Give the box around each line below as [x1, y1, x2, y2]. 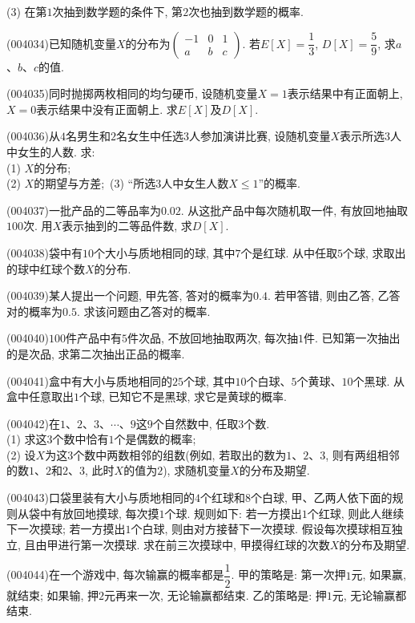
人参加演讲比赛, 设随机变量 [188, 127, 331, 144]
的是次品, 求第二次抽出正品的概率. [6, 345, 185, 362]
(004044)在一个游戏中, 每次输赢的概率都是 [6, 566, 224, 583]
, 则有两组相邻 [325, 446, 400, 463]
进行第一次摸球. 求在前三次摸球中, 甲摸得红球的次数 [58, 536, 330, 552]
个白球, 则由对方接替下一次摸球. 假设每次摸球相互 [131, 520, 392, 537]
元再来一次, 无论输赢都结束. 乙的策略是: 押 [104, 586, 327, 603]
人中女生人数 [161, 175, 229, 192]
